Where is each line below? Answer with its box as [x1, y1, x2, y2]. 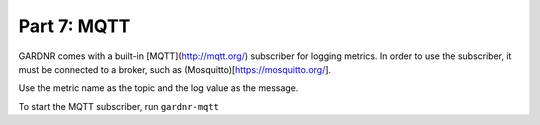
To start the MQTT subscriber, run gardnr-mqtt [18, 100, 220, 112]
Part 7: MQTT [18, 15, 131, 37]
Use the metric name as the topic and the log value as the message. [18, 82, 299, 94]
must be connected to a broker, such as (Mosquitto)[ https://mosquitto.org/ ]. [18, 63, 332, 75]
